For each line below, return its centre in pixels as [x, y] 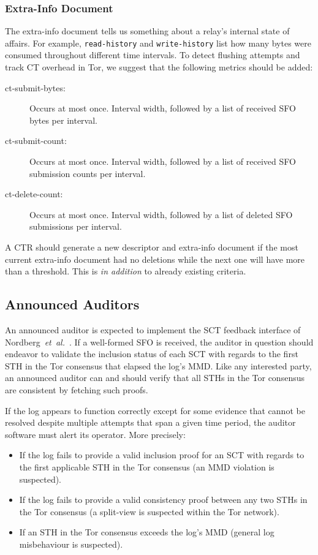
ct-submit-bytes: [35, 87]
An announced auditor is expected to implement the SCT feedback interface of [153, 329]
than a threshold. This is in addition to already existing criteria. [126, 271]
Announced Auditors [72, 304]
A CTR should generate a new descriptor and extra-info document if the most [152, 247]
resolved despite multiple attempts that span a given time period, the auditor [150, 422]
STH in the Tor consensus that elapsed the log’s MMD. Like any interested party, [158, 365]
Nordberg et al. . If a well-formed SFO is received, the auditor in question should [159, 342]
